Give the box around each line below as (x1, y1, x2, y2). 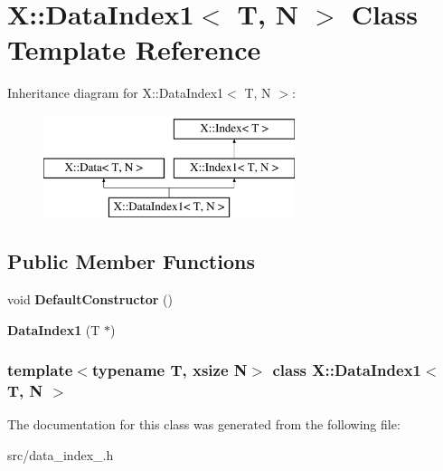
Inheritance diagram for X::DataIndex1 (7, 83, 224, 102)
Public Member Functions (7, 247, 255, 275)
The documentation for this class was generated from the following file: (7, 415, 401, 434)
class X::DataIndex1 (272, 359, 421, 381)
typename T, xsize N (91, 359, 248, 381)
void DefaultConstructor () (7, 290, 173, 309)
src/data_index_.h (7, 446, 114, 464)
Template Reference (7, 31, 261, 68)
